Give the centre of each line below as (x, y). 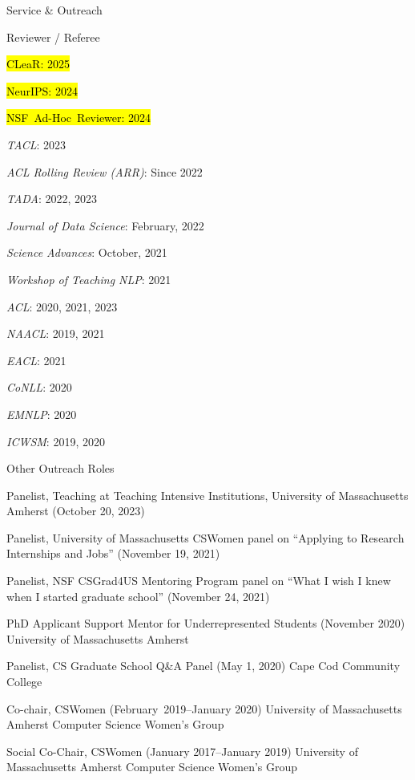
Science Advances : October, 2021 (87, 252)
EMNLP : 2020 (42, 414)
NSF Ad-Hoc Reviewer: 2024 (79, 118)
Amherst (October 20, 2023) (76, 511)
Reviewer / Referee (53, 37)
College (24, 682)
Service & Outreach (54, 10)
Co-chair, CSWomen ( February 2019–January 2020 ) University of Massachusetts (204, 708)
